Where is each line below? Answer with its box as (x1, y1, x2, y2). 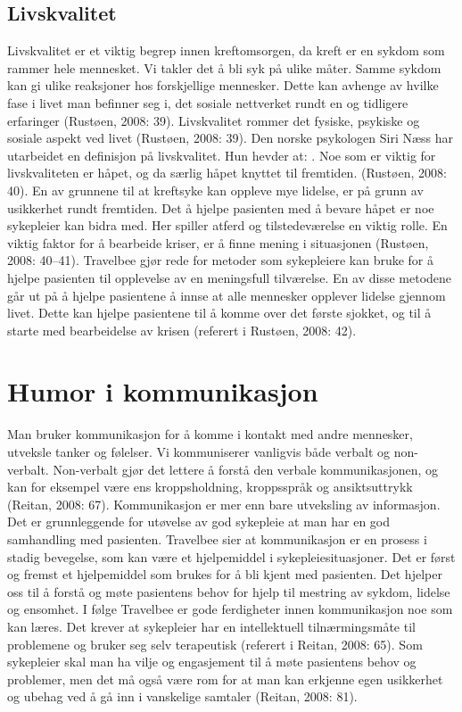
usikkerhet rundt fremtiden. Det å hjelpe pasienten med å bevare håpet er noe (7, 198, 434, 217)
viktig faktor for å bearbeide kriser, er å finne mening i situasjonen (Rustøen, (7, 233, 429, 252)
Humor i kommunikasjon (7, 373, 318, 410)
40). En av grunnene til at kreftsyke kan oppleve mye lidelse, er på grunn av (7, 180, 424, 199)
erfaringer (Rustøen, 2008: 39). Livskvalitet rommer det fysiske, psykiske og (7, 111, 420, 129)
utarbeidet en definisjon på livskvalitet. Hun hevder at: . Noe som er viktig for (7, 145, 436, 164)
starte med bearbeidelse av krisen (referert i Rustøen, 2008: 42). (7, 320, 357, 339)
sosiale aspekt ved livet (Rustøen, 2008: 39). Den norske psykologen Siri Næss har (7, 128, 454, 147)
